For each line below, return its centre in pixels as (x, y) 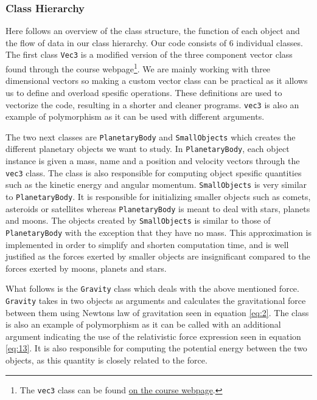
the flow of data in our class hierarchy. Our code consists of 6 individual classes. (154, 42)
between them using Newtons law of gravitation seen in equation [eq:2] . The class (157, 312)
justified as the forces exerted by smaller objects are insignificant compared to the (158, 256)
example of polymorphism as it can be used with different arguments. (135, 116)
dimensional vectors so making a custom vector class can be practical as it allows (157, 81)
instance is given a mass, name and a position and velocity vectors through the (153, 161)
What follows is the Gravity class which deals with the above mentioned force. (152, 288)
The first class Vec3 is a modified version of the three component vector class (149, 54)
